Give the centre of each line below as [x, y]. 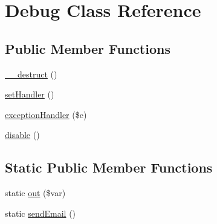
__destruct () [31, 74]
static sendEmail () [40, 213]
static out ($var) [35, 193]
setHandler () [30, 94]
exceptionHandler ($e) [46, 114]
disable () [22, 135]
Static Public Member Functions [109, 167]
